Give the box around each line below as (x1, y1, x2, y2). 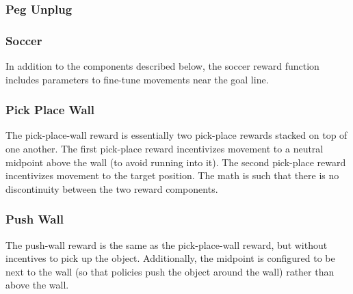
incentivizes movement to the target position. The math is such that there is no (5, 168, 339, 183)
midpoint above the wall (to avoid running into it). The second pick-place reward (5, 155, 346, 169)
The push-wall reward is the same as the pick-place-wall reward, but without (5, 237, 328, 252)
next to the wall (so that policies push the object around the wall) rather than (5, 264, 335, 278)
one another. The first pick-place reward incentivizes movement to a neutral (5, 142, 324, 156)
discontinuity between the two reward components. (5, 181, 218, 196)
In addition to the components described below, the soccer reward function (5, 59, 319, 73)
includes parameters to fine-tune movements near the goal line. (5, 72, 269, 86)
